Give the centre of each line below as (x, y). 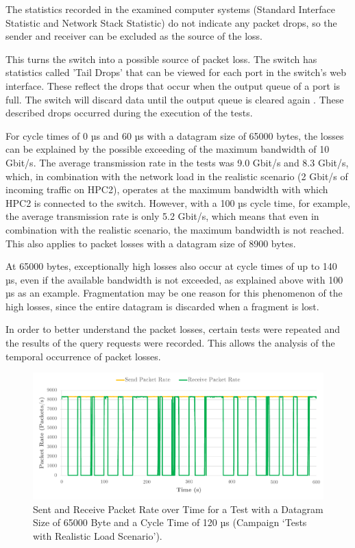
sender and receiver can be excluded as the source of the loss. (134, 36)
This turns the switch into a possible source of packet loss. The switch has (161, 59)
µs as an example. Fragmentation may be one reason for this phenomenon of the (174, 293)
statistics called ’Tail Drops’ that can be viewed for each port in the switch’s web (176, 72)
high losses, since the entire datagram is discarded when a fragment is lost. (162, 306)
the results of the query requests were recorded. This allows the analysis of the (170, 343)
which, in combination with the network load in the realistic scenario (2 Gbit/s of (177, 176)
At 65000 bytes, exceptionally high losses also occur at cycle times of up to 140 (171, 266)
